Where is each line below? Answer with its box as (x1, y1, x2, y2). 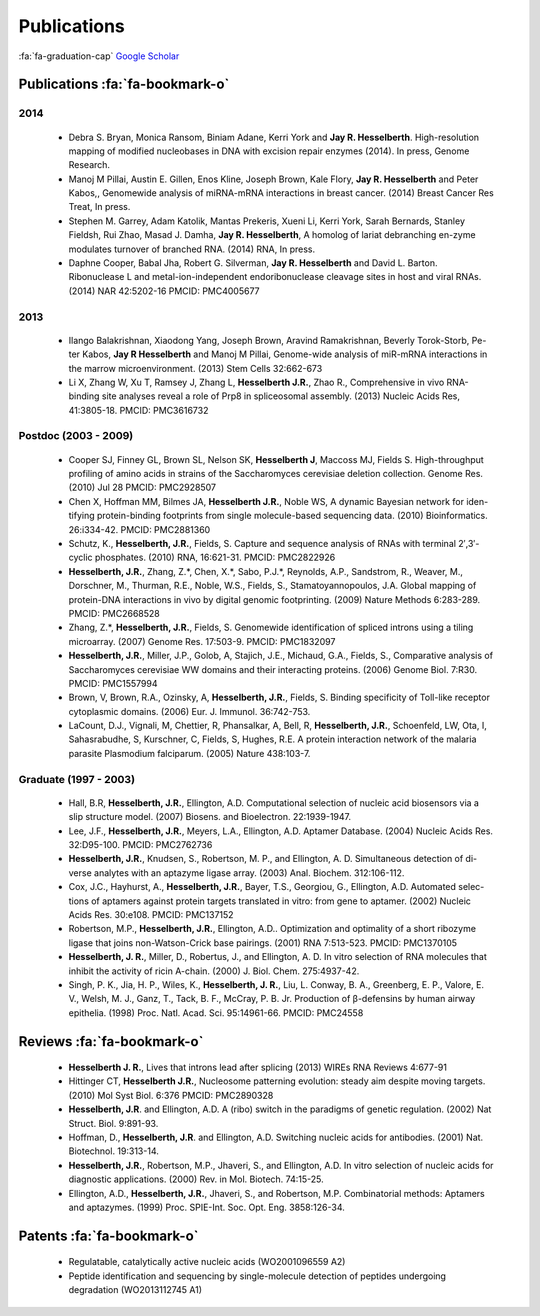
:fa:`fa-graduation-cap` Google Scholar (18, 50, 180, 62)
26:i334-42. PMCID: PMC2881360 (68, 523, 211, 535)
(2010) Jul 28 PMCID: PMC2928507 (68, 481, 217, 494)
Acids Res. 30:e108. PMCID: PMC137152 (68, 908, 234, 920)
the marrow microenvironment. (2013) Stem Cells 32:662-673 (68, 362, 323, 374)
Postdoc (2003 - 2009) (18, 429, 134, 443)
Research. (68, 159, 110, 171)
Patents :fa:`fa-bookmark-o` (18, 1227, 199, 1244)
